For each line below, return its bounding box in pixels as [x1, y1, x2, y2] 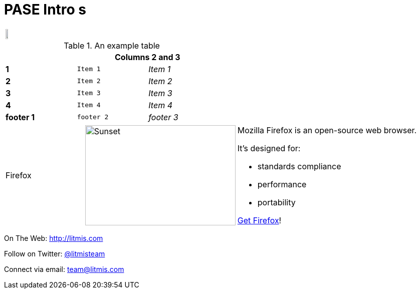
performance [257, 179, 307, 189]
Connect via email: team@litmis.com [4, 264, 124, 273]
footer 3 [148, 112, 178, 122]
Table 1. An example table [64, 40, 160, 51]
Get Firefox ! [237, 215, 282, 225]
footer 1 [6, 112, 35, 122]
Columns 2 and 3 [115, 52, 180, 62]
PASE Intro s [4, 1, 87, 18]
